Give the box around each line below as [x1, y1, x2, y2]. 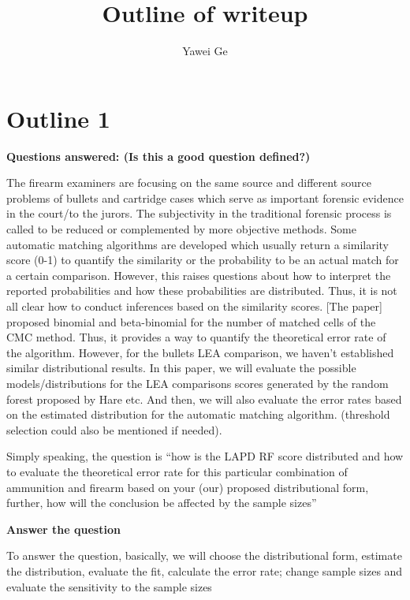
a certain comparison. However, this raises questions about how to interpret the [6, 266, 391, 283]
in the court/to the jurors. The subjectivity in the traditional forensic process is [6, 205, 392, 222]
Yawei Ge [182, 43, 228, 59]
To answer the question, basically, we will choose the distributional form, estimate [6, 547, 402, 564]
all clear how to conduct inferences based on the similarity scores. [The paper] [6, 298, 382, 314]
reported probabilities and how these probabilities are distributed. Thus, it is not [6, 282, 397, 299]
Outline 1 [6, 102, 110, 134]
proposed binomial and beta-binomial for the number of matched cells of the [6, 313, 376, 330]
